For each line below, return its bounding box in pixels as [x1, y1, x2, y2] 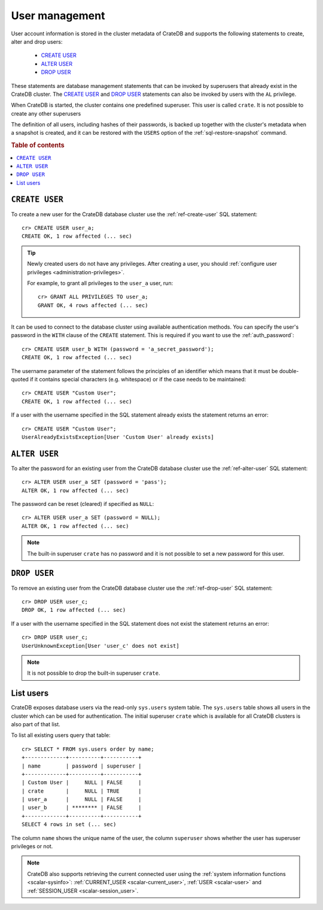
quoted [11, 376, 29, 383]
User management [11, 9, 105, 22]
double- [279, 367, 299, 374]
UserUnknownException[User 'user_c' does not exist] [22, 642, 179, 649]
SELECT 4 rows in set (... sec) [22, 821, 117, 828]
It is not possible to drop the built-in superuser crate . [27, 669, 160, 677]
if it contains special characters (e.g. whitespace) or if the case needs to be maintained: [30, 376, 246, 383]
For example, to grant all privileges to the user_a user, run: [27, 279, 173, 287]
